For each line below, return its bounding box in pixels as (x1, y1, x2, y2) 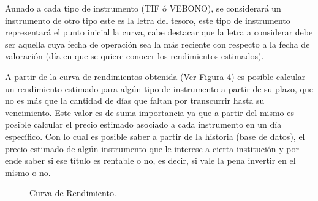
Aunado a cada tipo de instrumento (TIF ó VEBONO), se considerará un (5, 2, 281, 14)
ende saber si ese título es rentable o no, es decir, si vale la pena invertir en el (5, 154, 296, 167)
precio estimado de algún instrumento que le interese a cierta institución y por (5, 142, 299, 155)
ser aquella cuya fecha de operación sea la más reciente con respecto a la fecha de (5, 37, 310, 50)
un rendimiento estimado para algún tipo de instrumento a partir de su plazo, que (5, 82, 313, 95)
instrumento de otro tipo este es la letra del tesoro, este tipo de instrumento (5, 13, 290, 26)
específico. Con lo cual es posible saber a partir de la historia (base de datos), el (5, 130, 305, 142)
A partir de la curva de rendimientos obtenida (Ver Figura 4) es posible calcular (5, 70, 306, 82)
